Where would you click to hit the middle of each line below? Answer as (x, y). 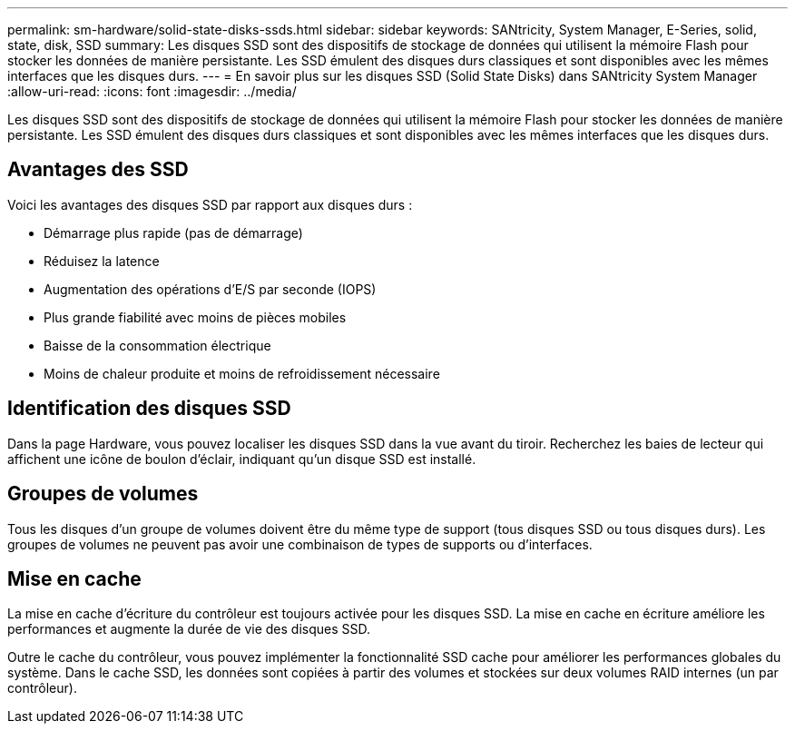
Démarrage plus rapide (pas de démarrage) (173, 232)
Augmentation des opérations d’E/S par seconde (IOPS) (210, 289)
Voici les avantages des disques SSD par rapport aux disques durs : (210, 204)
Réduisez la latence (102, 261)
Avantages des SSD (98, 170)
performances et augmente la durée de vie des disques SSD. (189, 629)
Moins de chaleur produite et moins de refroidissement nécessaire (242, 373)
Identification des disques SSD (149, 409)
